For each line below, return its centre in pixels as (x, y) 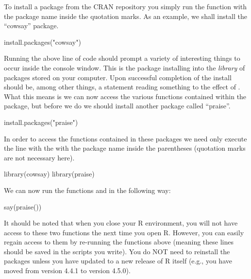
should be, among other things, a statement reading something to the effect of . (122, 87)
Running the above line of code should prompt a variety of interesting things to (122, 58)
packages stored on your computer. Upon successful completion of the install (118, 77)
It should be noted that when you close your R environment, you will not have (121, 223)
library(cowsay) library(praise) (49, 174)
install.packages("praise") (41, 122)
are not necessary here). (39, 157)
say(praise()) (23, 206)
